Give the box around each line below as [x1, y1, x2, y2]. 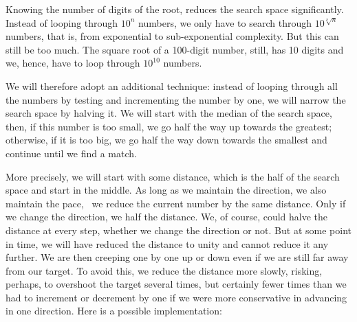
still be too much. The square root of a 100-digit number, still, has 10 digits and [6, 42, 344, 56]
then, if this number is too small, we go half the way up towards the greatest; [6, 119, 332, 133]
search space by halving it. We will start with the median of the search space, [6, 106, 332, 120]
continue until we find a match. [6, 146, 137, 160]
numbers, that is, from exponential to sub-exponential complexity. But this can [6, 29, 339, 43]
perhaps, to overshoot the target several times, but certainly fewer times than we [6, 277, 347, 291]
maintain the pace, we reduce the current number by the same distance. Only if [6, 196, 346, 210]
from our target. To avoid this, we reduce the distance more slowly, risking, [6, 263, 323, 277]
